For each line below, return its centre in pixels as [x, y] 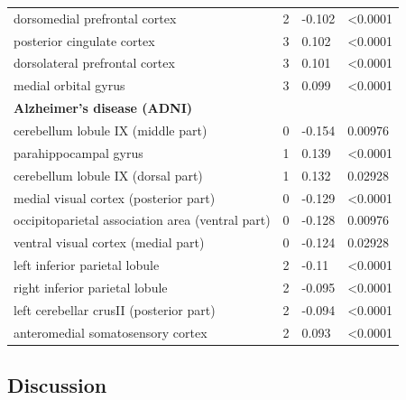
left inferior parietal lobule [87, 265]
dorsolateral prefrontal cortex [94, 63]
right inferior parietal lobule [91, 287]
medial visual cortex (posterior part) [115, 197]
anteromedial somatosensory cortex [111, 332]
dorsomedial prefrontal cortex [95, 18]
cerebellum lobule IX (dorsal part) [108, 175]
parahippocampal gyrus [78, 152]
